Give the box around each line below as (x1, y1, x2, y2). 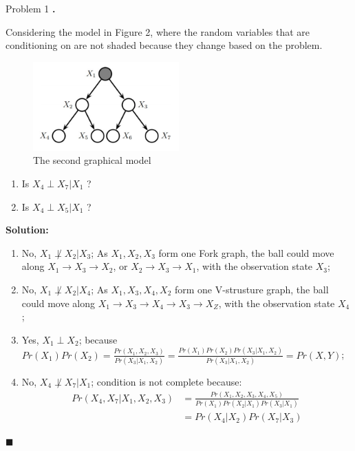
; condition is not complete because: (91, 375, 242, 388)
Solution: (6, 222, 49, 237)
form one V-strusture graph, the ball (174, 282, 329, 296)
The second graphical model (33, 153, 151, 167)
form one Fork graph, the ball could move (158, 245, 334, 260)
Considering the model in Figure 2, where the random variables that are (6, 24, 310, 39)
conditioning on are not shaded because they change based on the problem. (6, 38, 323, 52)
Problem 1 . (6, 1, 56, 15)
